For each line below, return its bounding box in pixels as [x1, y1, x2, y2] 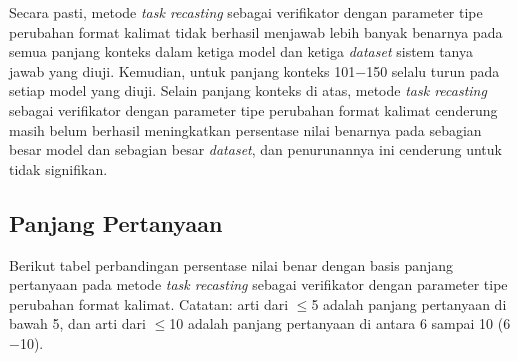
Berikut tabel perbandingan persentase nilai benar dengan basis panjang [9, 254, 454, 275]
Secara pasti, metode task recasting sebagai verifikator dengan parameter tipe [9, 2, 483, 22]
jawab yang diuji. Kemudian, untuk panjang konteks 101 [9, 60, 356, 81]
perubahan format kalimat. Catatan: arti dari [9, 293, 289, 314]
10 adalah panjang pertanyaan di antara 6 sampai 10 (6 [169, 313, 511, 334]
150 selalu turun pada [366, 60, 500, 81]
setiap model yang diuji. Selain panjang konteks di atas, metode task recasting [9, 80, 487, 101]
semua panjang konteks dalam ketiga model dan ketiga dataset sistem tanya [9, 41, 473, 62]
